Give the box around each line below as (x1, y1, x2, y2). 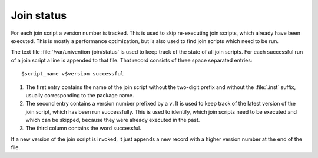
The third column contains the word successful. (25, 124, 141, 132)
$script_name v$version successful (21, 71, 124, 77)
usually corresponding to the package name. (25, 91, 135, 98)
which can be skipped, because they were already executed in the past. (25, 117, 200, 124)
